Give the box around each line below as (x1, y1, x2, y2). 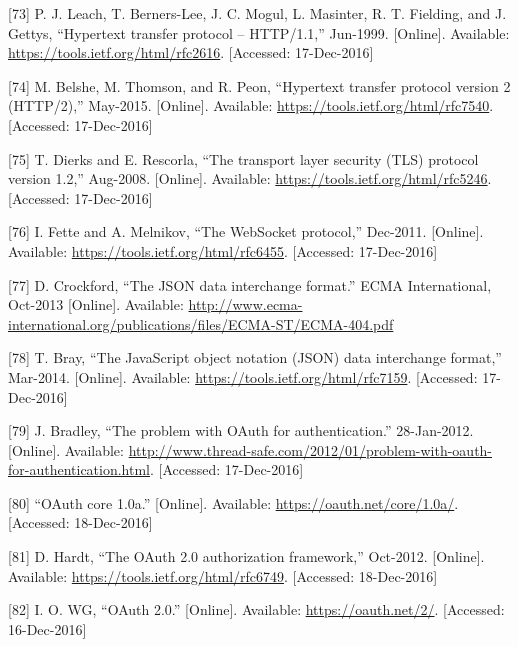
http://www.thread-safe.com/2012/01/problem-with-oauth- (128, 439, 493, 460)
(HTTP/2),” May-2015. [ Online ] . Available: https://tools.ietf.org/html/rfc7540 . (8, 95, 494, 116)
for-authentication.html (8, 459, 151, 480)
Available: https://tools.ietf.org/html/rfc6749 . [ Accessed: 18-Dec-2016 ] (8, 565, 438, 586)
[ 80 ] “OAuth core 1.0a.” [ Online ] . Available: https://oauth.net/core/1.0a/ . (8, 492, 459, 513)
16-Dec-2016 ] (8, 618, 87, 639)
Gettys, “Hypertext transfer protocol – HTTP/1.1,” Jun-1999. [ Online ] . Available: (8, 22, 510, 43)
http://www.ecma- (188, 294, 303, 315)
